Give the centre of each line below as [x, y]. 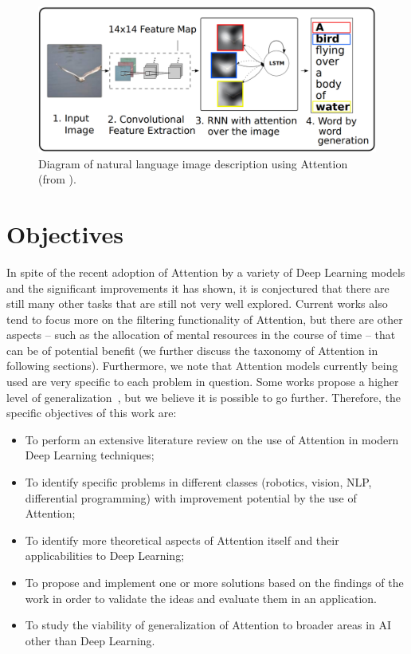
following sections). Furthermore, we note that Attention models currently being [202, 366]
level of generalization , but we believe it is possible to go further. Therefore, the [204, 397]
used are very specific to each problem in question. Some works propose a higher [203, 382]
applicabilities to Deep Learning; [105, 556]
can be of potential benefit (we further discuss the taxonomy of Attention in [192, 350]
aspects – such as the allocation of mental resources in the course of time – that [201, 335]
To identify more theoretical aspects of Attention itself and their [182, 540]
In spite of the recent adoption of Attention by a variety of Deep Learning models [206, 272]
